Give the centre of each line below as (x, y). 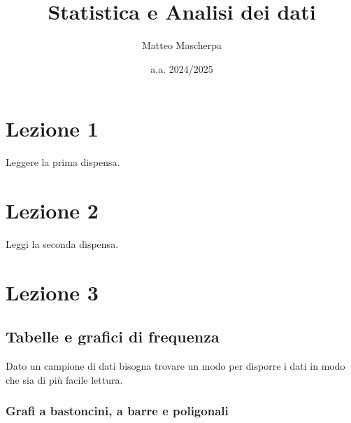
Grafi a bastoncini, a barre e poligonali (117, 411)
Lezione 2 (52, 210)
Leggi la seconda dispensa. (62, 243)
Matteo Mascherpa (182, 45)
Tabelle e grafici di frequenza (113, 337)
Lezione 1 (52, 129)
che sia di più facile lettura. (64, 379)
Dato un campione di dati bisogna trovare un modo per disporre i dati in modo (175, 366)
